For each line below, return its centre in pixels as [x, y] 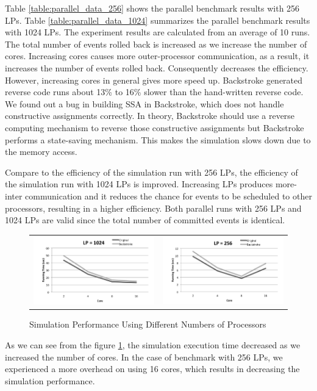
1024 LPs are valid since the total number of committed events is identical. [145, 220]
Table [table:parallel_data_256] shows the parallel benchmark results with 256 [152, 8]
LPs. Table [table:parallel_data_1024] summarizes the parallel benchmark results [158, 20]
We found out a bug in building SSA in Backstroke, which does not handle [144, 103]
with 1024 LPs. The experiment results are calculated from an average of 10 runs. [158, 32]
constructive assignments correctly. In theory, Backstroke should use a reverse [150, 116]
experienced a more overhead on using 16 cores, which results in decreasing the [152, 369]
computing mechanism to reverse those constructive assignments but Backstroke [155, 127]
